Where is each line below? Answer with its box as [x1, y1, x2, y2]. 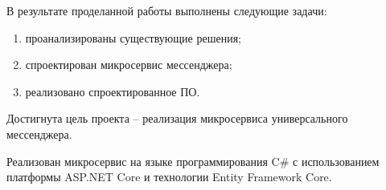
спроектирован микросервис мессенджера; [25, 56, 232, 73]
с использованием [293, 152, 380, 169]
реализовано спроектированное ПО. [25, 83, 200, 99]
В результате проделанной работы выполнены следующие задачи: [6, 2, 327, 18]
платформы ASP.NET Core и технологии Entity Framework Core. [6, 168, 332, 185]
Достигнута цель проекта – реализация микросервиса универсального [6, 110, 348, 127]
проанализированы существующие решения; [25, 29, 242, 46]
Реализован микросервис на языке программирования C [6, 152, 280, 169]
